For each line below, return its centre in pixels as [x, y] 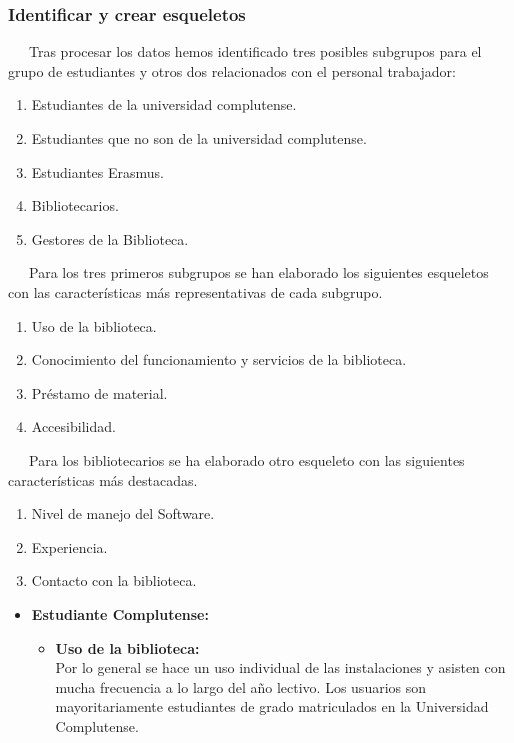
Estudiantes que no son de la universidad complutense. [199, 138]
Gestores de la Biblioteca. [110, 238]
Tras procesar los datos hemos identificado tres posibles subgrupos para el [255, 51]
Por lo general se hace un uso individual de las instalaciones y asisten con [280, 667]
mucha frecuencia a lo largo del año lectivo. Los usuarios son [241, 686]
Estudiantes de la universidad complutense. [164, 104]
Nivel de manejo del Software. [123, 513]
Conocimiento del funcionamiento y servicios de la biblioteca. [219, 359]
